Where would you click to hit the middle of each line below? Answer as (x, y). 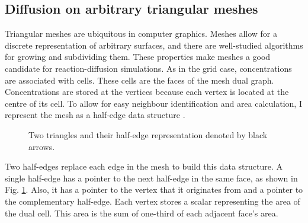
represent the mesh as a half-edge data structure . (95, 115)
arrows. (42, 146)
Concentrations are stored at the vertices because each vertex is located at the (147, 92)
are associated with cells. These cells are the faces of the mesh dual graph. (139, 80)
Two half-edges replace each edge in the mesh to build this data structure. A (144, 166)
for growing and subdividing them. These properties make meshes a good (138, 57)
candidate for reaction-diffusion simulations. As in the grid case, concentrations (148, 68)
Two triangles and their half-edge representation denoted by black (148, 134)
